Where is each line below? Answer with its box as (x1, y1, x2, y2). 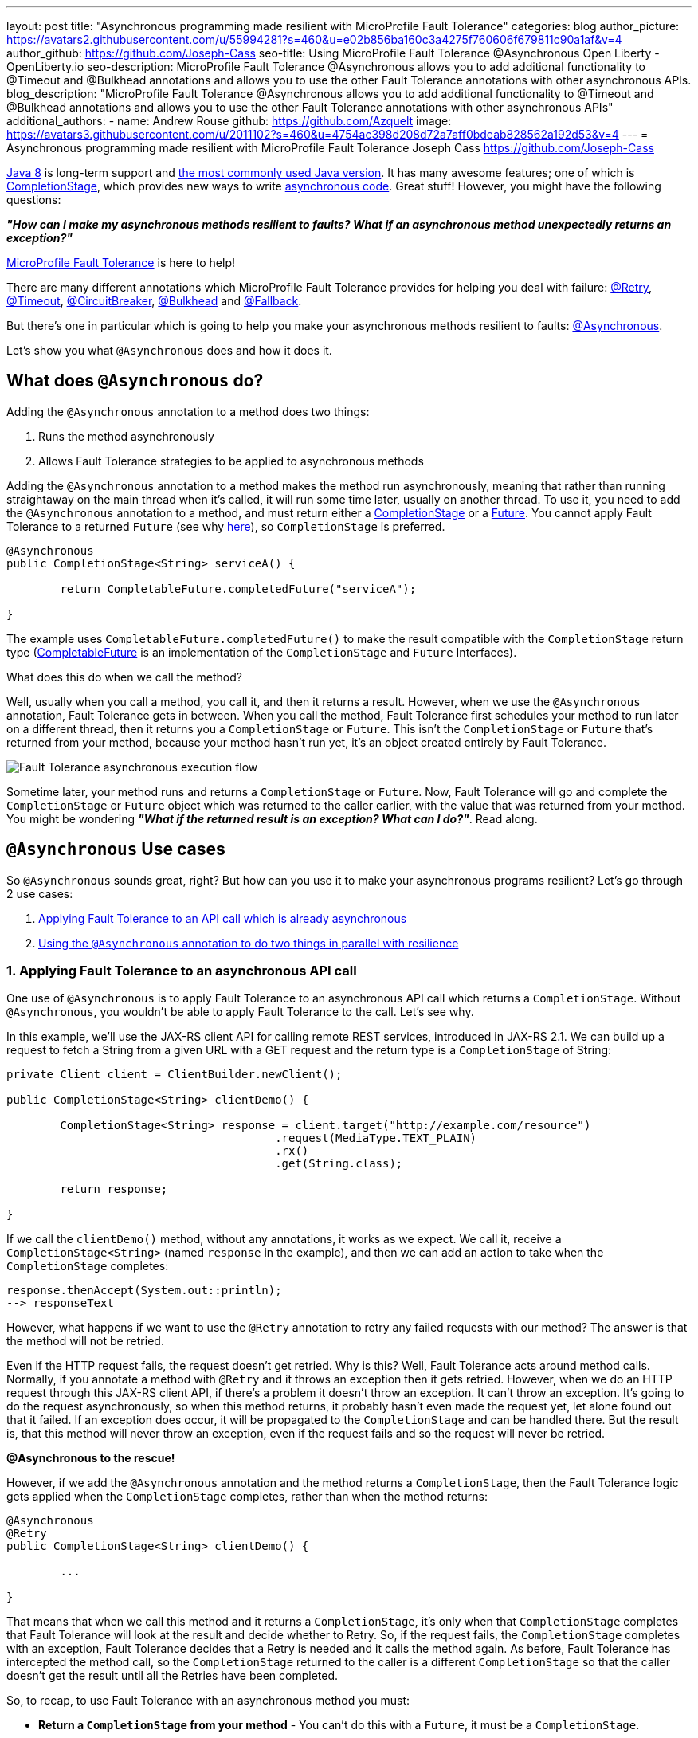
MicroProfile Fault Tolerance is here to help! (6, 256, 235, 269)
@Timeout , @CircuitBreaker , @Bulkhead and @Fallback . (6, 294, 302, 308)
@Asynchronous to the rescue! (6, 1451, 175, 1465)
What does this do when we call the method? (6, 669, 242, 684)
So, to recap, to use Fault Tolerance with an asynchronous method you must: (6, 1693, 410, 1708)
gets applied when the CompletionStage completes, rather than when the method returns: (6, 1489, 488, 1504)
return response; (60, 1183, 168, 1196)
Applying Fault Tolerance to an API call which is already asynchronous (38, 911, 407, 925)
